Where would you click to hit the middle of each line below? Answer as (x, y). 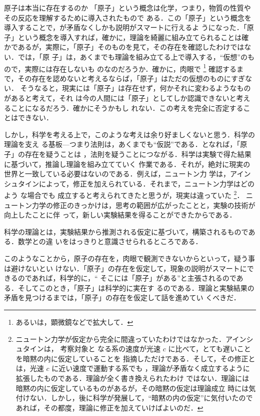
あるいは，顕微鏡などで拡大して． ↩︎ (74, 322)
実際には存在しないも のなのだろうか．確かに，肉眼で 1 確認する (131, 68)
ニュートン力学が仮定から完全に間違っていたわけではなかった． (121, 339)
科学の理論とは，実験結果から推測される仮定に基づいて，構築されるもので (126, 231)
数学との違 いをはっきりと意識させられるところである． (110, 241)
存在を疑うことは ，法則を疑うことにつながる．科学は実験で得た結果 (138, 154)
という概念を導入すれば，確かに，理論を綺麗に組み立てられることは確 (133, 37)
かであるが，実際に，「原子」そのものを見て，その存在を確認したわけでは (124, 47)
